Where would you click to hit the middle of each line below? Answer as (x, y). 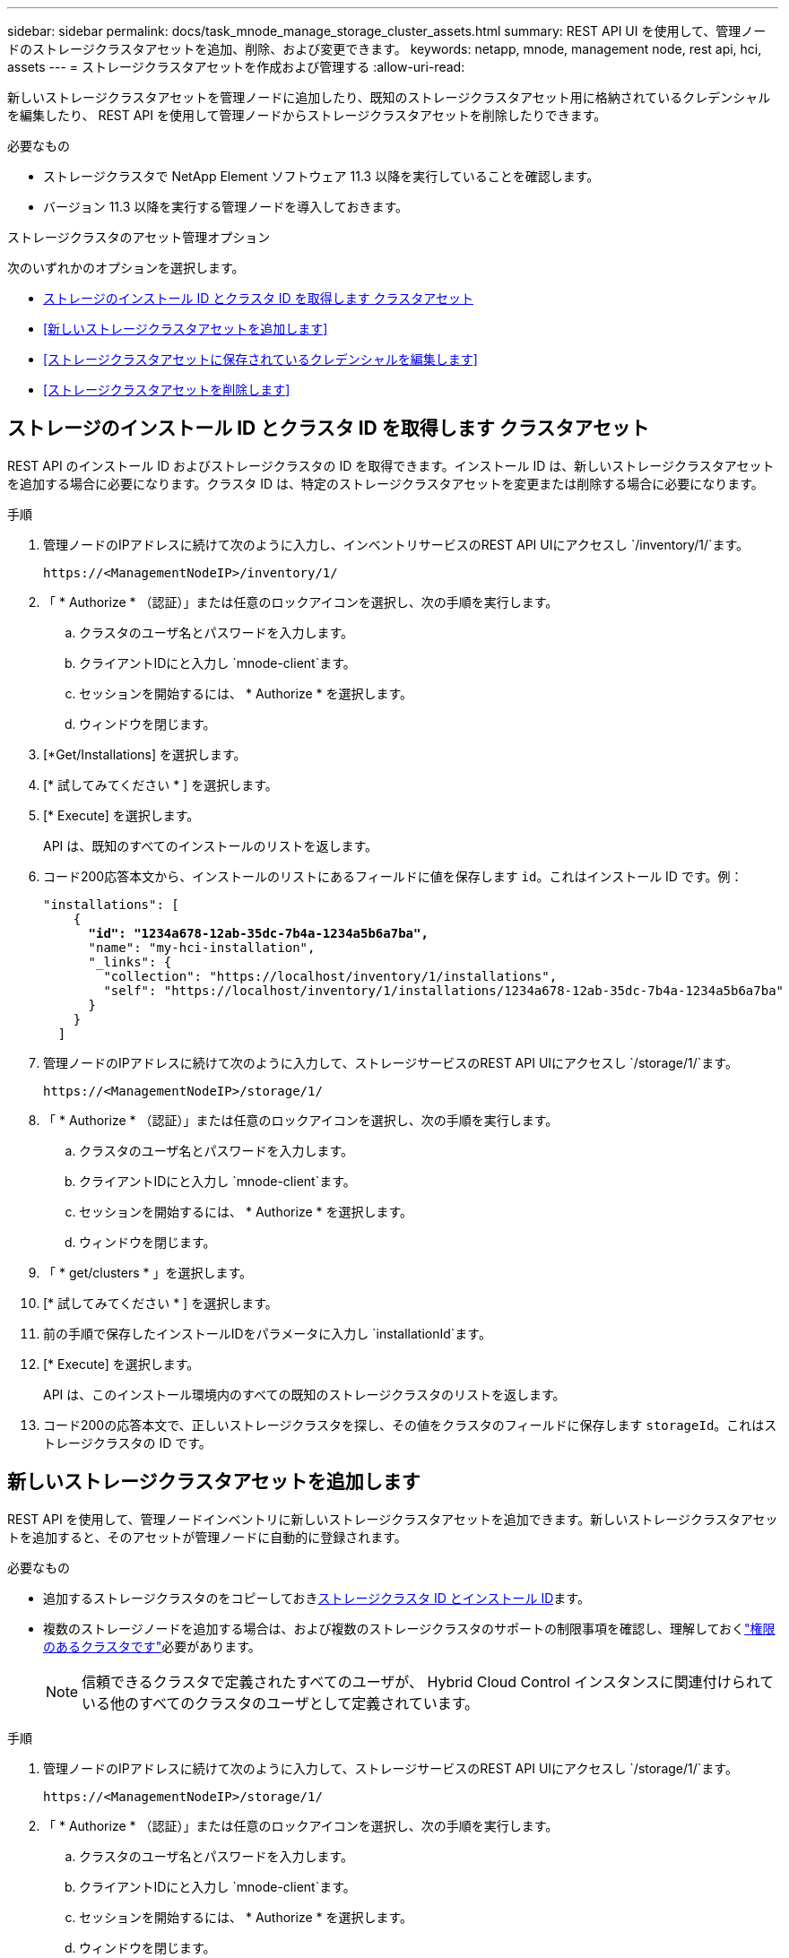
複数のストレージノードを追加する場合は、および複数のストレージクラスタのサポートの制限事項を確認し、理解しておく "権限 (409, 1628)
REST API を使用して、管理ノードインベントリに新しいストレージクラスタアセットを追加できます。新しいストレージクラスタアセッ (393, 1519)
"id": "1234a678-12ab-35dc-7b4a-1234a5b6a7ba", (258, 933)
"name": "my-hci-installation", (202, 947)
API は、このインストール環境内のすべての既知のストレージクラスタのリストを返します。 (304, 1394)
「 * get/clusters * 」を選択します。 (148, 1272)
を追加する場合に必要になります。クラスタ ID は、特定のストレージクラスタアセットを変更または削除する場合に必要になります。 (386, 483)
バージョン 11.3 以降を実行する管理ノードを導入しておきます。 (226, 207)
